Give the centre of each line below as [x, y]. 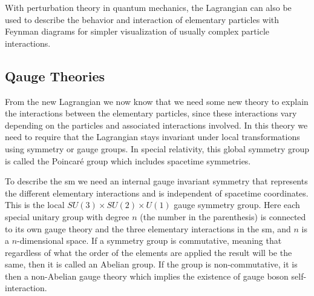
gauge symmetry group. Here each [237, 205]
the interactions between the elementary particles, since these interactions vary [151, 113]
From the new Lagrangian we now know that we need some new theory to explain [157, 101]
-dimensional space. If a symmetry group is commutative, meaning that [149, 240]
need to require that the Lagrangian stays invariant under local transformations [152, 137]
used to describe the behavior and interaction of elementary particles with [142, 19]
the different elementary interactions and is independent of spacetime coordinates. [157, 193]
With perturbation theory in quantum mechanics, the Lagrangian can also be [148, 7]
